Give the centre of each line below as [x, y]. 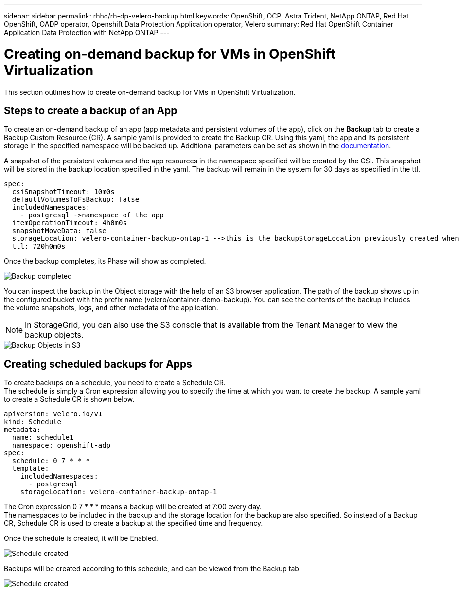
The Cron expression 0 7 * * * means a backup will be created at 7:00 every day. [133, 507]
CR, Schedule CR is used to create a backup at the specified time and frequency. [133, 523]
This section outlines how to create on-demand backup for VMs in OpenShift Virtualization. [150, 92]
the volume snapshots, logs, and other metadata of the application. [111, 308]
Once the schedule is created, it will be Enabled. [81, 538]
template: [30, 469]
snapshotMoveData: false [59, 231]
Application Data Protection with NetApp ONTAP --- [87, 32]
